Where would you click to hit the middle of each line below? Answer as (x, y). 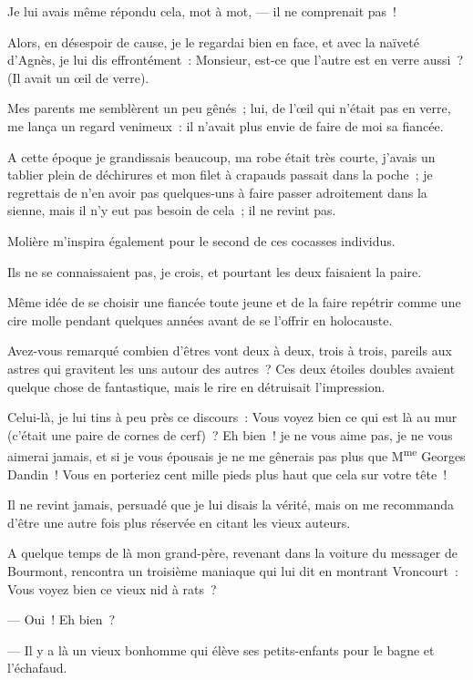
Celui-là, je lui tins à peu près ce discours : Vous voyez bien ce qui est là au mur (232, 417)
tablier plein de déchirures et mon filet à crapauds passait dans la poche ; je (220, 175)
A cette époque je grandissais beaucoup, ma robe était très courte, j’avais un (221, 156)
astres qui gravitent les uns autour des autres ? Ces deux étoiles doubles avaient (231, 368)
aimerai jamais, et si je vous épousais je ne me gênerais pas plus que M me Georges (236, 454)
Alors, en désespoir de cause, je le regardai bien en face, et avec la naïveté (213, 41)
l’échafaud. (37, 668)
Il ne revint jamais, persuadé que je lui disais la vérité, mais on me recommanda (231, 505)
